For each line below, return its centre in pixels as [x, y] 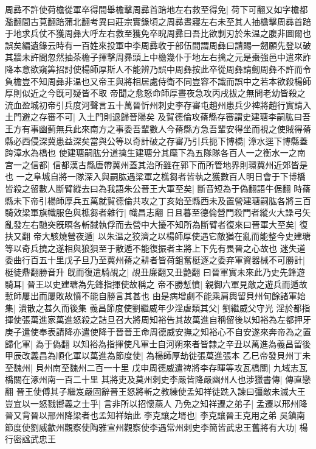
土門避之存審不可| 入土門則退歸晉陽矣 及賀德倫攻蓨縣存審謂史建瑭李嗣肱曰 [154, 117]
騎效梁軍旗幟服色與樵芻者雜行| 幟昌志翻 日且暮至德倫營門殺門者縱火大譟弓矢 [158, 212]
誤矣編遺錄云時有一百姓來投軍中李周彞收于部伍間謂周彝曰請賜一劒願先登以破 [158, 45]
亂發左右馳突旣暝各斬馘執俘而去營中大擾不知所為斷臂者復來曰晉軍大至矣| [151, 224]
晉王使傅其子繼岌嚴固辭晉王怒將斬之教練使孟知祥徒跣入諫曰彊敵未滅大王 [161, 391]
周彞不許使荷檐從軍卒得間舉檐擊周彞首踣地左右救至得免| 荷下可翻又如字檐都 [156, 9]
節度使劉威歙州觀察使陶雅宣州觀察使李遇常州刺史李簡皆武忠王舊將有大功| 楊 [156, 427]
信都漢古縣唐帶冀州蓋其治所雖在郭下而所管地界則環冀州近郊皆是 [180, 164]
